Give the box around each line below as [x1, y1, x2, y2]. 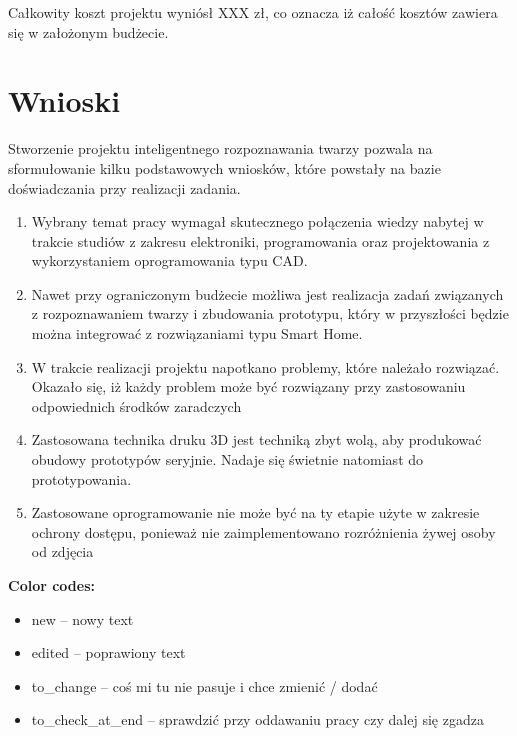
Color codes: [8, 575, 95, 595]
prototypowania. [31, 468, 132, 489]
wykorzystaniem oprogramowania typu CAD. [31, 250, 308, 271]
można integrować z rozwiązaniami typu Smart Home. [31, 323, 363, 344]
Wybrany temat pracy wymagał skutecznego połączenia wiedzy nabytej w [31, 211, 484, 232]
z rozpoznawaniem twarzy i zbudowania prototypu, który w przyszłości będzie [31, 303, 509, 324]
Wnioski [8, 80, 121, 121]
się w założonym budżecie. [8, 21, 169, 42]
